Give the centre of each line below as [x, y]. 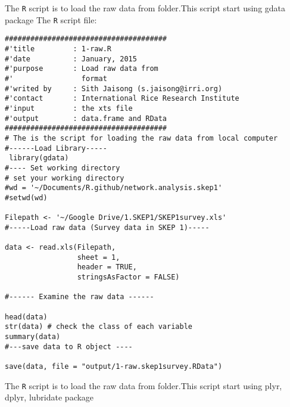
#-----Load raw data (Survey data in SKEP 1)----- [107, 227]
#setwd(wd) [26, 198]
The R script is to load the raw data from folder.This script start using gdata [145, 8]
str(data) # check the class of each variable [99, 327]
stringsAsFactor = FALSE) [128, 277]
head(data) [26, 317]
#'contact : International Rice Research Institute [122, 99]
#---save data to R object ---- [69, 347]
